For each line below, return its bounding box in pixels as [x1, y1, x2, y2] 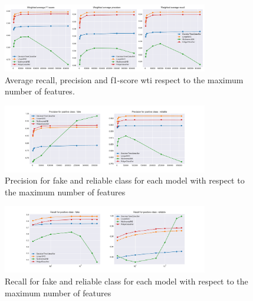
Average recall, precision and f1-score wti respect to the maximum [5, 73, 244, 86]
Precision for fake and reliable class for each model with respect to [5, 174, 245, 187]
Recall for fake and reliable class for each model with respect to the [5, 274, 248, 287]
